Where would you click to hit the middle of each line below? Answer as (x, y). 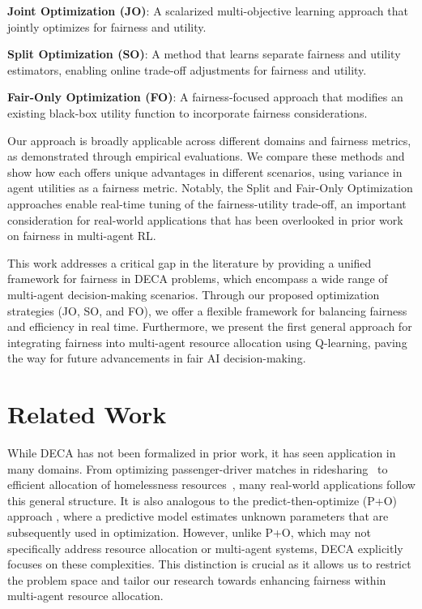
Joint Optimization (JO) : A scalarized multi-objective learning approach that (208, 11)
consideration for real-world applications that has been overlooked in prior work (205, 219)
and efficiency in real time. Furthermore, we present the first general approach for (210, 326)
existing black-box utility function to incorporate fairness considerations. (188, 112)
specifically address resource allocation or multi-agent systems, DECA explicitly (205, 548)
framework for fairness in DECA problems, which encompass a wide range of (198, 279)
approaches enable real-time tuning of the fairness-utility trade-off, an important (207, 203)
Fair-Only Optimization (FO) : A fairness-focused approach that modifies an (205, 97)
